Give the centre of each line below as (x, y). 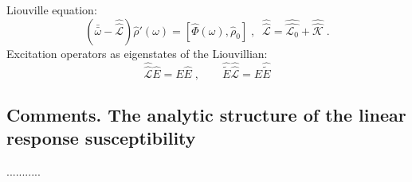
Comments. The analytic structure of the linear (206, 115)
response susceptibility (101, 138)
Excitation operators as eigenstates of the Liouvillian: (137, 53)
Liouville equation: (52, 10)
